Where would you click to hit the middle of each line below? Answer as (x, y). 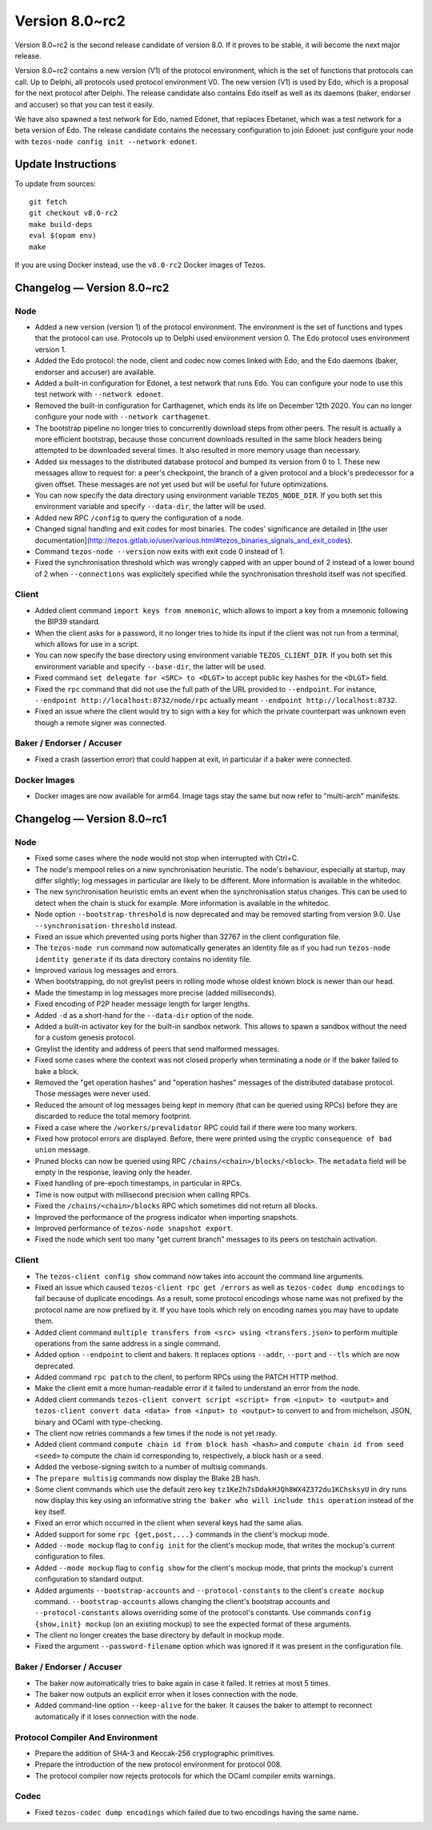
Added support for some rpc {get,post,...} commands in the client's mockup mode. (182, 1534)
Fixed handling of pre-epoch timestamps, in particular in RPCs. (138, 1183)
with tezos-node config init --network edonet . (106, 141)
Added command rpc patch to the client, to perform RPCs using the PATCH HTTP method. (186, 1377)
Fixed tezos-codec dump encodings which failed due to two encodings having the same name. (197, 1812)
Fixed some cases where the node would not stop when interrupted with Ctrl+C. (167, 858)
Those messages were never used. (93, 1093)
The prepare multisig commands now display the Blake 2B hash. (148, 1478)
